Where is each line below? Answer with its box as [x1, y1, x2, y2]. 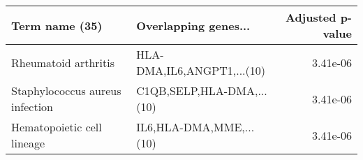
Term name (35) [11, 17, 103, 34]
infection [11, 99, 54, 115]
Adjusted [285, 9, 336, 25]
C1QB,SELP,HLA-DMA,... [136, 82, 267, 99]
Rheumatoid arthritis [11, 54, 114, 71]
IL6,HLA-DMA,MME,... [136, 119, 255, 135]
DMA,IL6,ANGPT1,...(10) [136, 62, 265, 78]
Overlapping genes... [136, 17, 251, 34]
